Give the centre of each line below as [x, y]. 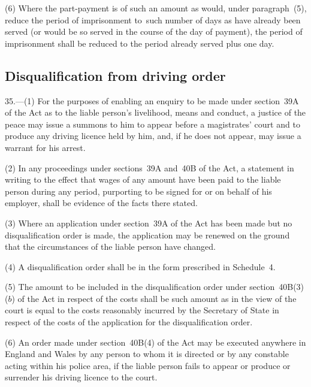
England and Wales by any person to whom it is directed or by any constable [147, 354]
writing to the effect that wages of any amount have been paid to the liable [143, 179]
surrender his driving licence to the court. [81, 377]
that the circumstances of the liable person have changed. [110, 247]
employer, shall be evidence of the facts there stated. [101, 203]
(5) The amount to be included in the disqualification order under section [140, 287]
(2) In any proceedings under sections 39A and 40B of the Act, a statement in [150, 167]
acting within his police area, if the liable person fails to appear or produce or [148, 365]
